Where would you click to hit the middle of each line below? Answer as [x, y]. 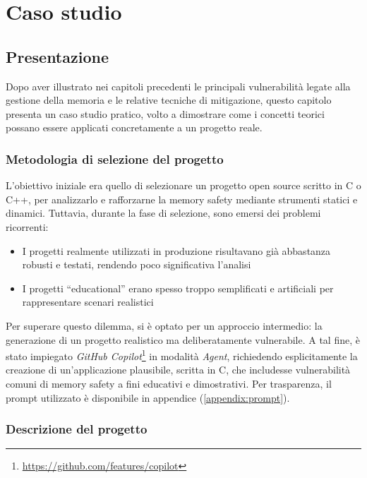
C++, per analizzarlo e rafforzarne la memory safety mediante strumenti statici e [182, 199]
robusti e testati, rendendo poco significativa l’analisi [137, 264]
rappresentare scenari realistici [88, 302]
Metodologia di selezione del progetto [115, 159]
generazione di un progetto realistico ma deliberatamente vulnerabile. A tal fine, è [183, 339]
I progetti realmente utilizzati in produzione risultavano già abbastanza [176, 250]
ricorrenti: [27, 226]
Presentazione [57, 56]
